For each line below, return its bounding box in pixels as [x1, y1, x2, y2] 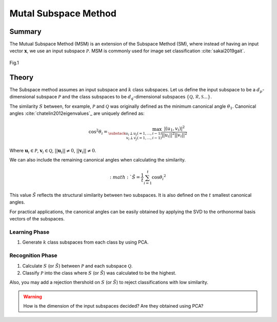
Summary [9, 27, 42, 36]
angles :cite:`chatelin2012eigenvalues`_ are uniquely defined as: [9, 110, 145, 116]
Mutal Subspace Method [9, 8, 116, 19]
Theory [9, 73, 34, 82]
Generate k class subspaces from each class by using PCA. [22, 239, 149, 246]
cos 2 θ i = [88, 128, 108, 136]
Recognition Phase [9, 252, 57, 259]
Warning [23, 293, 42, 299]
